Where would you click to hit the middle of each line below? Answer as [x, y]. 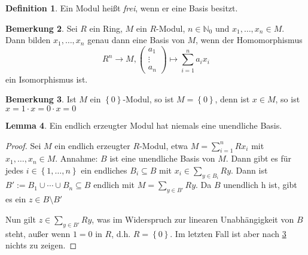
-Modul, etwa [164, 145]
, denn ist [232, 99]
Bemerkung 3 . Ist [41, 99]
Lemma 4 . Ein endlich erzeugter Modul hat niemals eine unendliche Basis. [144, 125]
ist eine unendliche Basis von [162, 158]
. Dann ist [249, 170]
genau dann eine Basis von [136, 40]
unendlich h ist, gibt [260, 185]
